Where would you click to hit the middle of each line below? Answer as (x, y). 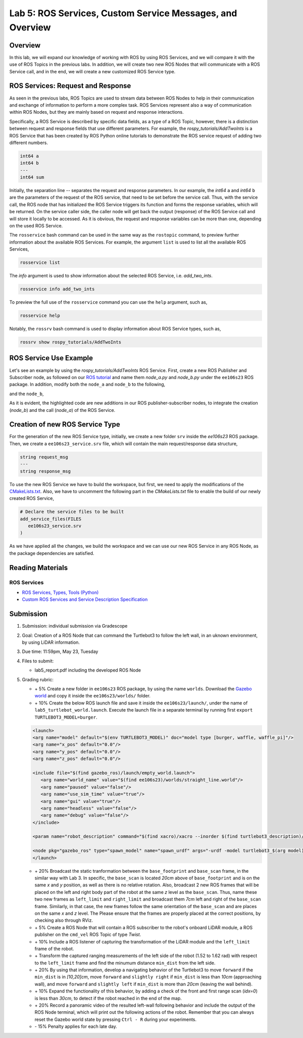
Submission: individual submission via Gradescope (75, 626)
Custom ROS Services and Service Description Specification (85, 599)
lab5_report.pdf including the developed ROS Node (88, 670)
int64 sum (32, 177)
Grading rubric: (38, 679)
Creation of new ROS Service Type (65, 424)
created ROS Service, (32, 498)
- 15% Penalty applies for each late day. (76, 1026)
